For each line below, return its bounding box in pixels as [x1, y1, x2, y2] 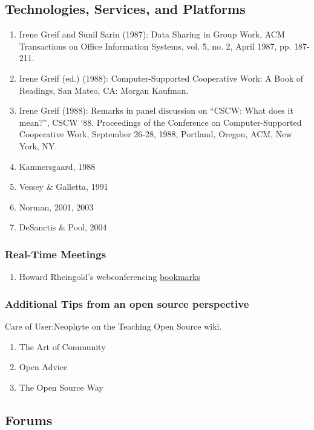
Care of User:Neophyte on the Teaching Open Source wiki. [5, 319, 222, 332]
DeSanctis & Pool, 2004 [19, 221, 107, 233]
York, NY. [19, 139, 57, 152]
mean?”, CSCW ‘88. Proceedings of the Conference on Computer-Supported [19, 116, 302, 128]
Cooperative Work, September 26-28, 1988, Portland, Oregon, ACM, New [19, 128, 292, 140]
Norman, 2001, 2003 [19, 200, 94, 213]
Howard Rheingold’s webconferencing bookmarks [19, 270, 200, 283]
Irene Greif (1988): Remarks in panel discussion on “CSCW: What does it [19, 104, 293, 117]
